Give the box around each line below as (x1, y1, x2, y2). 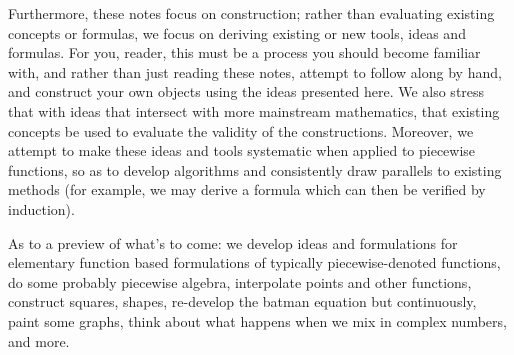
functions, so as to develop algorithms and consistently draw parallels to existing (8, 159, 502, 180)
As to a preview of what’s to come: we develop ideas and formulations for (8, 232, 458, 253)
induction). (8, 198, 75, 219)
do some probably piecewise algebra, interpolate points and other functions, (8, 271, 472, 292)
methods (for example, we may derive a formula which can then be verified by (8, 179, 486, 200)
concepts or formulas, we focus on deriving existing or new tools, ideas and (8, 22, 466, 43)
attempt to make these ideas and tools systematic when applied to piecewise (8, 140, 476, 161)
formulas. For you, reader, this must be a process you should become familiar (8, 42, 481, 63)
